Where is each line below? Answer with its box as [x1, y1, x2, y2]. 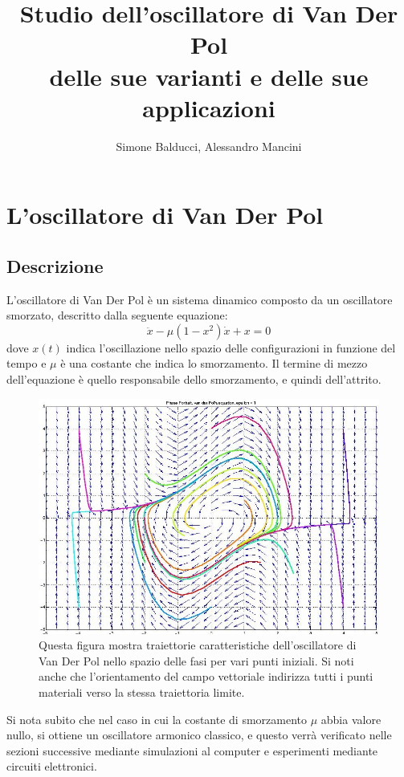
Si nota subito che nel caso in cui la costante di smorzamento [6, 710, 308, 727]
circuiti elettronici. [6, 758, 97, 775]
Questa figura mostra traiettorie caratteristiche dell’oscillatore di [39, 637, 357, 653]
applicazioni [142, 91, 275, 124]
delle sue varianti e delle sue [49, 59, 369, 92]
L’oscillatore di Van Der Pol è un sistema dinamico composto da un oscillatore [6, 291, 393, 307]
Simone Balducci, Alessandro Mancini [116, 137, 302, 154]
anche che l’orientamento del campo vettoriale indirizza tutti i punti [39, 668, 373, 685]
